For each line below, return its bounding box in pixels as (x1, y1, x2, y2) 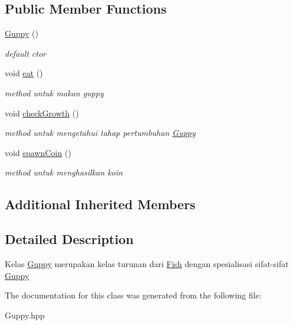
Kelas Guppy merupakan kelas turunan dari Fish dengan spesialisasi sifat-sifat (5, 257, 289, 269)
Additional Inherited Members (5, 195, 196, 213)
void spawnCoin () (5, 146, 71, 158)
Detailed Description (5, 230, 134, 248)
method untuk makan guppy (5, 86, 104, 99)
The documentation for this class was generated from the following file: (5, 289, 262, 301)
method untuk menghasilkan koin (5, 166, 123, 178)
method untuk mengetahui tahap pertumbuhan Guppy (5, 126, 196, 139)
